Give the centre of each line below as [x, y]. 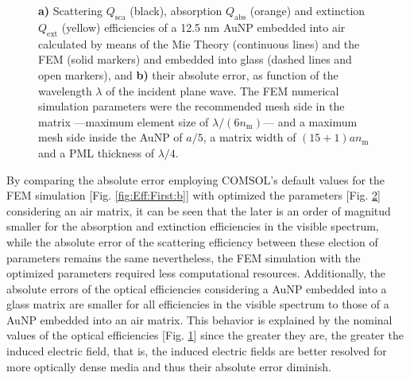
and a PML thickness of [96, 152]
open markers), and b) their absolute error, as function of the [188, 74]
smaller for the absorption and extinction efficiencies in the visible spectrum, [193, 226]
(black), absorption [176, 11]
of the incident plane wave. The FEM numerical [222, 90]
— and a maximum [310, 121]
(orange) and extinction [307, 11]
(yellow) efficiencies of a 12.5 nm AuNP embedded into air [203, 27]
